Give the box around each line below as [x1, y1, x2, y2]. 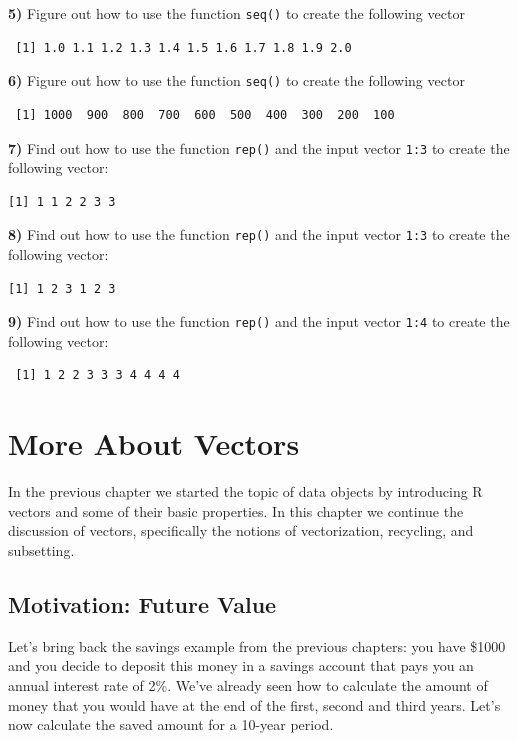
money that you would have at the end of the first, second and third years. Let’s [8, 694, 501, 715]
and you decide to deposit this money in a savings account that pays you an [8, 655, 474, 676]
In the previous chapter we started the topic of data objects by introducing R [8, 481, 483, 502]
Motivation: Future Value [8, 588, 277, 619]
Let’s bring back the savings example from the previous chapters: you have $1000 [8, 635, 506, 656]
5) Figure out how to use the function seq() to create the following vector [8, 3, 465, 23]
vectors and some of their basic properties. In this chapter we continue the [8, 500, 464, 521]
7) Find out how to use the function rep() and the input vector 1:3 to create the [8, 137, 510, 158]
